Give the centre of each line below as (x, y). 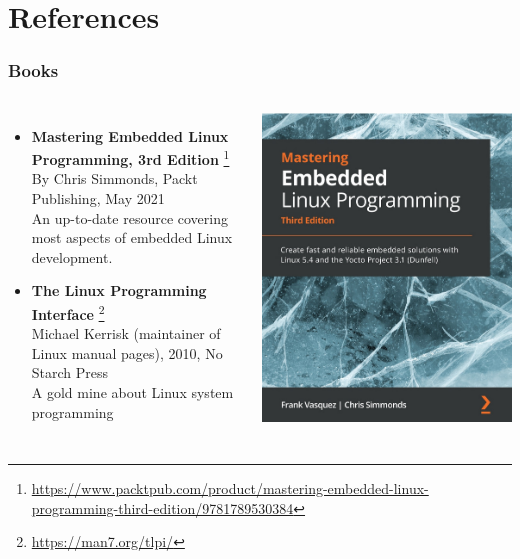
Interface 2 (68, 312)
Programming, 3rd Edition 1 (130, 157)
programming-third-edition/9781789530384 (162, 507)
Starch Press (70, 372)
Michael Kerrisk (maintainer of (126, 333)
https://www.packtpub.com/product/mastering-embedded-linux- (230, 488)
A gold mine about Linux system (132, 392)
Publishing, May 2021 (98, 198)
